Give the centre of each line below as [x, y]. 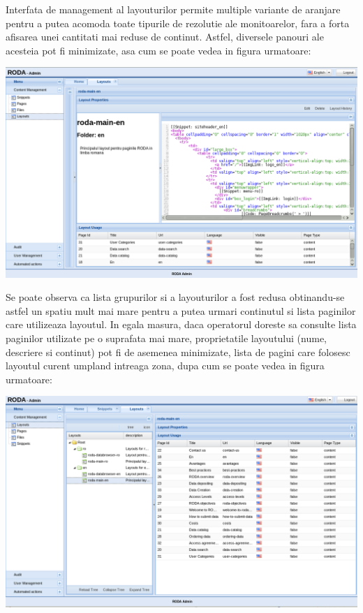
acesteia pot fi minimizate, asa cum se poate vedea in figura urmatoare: [158, 50]
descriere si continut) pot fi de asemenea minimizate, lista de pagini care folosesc [178, 352]
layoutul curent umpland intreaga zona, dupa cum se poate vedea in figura [165, 365]
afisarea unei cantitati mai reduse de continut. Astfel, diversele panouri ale [165, 37]
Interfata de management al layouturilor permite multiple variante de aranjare [173, 9]
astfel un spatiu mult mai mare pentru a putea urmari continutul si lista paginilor [181, 310]
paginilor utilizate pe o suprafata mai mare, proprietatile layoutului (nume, [166, 338]
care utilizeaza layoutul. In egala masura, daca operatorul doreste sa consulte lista [181, 324]
